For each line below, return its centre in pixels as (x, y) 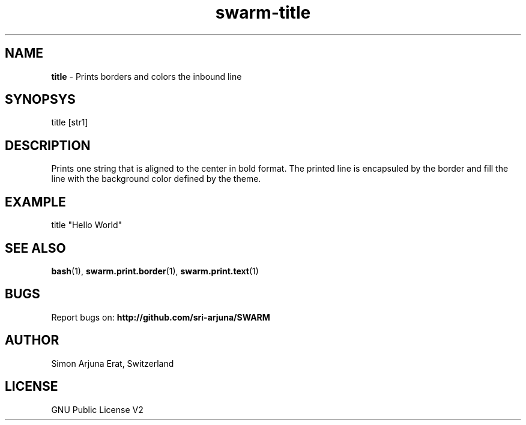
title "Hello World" (87, 225)
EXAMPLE (35, 202)
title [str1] (70, 122)
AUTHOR (32, 340)
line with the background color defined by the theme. (156, 179)
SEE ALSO (35, 248)
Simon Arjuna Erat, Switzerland (113, 363)
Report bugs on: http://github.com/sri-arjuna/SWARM (161, 317)
